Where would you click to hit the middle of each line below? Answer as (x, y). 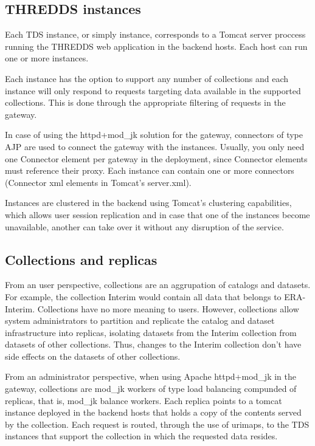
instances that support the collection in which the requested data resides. (141, 436)
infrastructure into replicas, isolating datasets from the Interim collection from (151, 332)
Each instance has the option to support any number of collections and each (147, 78)
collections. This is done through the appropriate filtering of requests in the (145, 102)
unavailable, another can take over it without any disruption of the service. (144, 226)
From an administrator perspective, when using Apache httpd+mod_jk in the (151, 376)
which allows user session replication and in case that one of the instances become (157, 214)
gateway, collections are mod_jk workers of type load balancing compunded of (151, 389)
